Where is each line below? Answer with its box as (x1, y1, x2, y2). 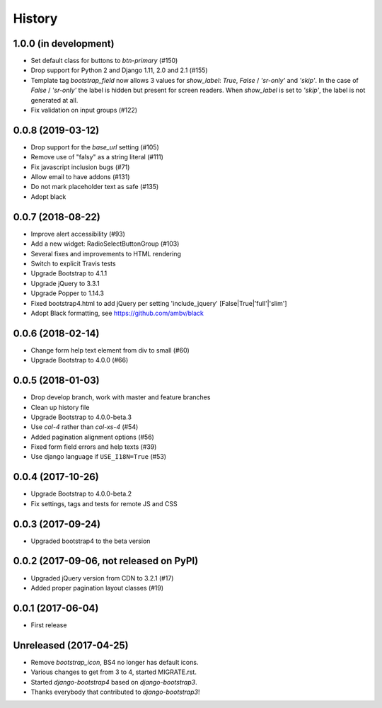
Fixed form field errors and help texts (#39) (30, 442, 157, 451)
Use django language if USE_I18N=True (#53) (30, 452, 166, 461)
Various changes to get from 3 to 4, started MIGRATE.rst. (30, 668, 197, 676)
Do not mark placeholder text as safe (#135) (30, 183, 159, 191)
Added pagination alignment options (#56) (30, 433, 155, 441)
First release (30, 620, 67, 629)
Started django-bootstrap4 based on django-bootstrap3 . (30, 678, 197, 686)
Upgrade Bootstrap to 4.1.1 (30, 269, 108, 278)
